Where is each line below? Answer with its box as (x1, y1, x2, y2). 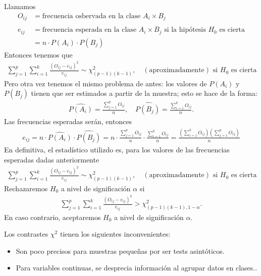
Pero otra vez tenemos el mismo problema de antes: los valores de (4, 78, 207, 88)
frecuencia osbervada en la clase (42, 12, 141, 20)
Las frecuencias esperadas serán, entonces (4, 116, 132, 127)
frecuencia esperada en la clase (42, 26, 137, 34)
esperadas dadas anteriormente (4, 154, 99, 164)
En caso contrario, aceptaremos (4, 211, 101, 222)
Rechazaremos (4, 183, 48, 193)
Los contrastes (4, 229, 48, 239)
